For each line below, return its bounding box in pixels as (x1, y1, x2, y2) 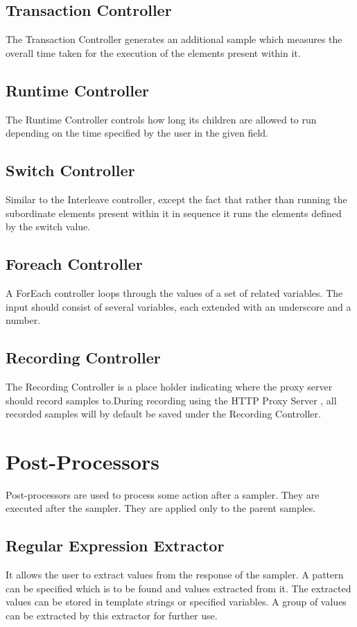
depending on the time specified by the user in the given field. (6, 126, 268, 140)
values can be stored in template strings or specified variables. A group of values (6, 594, 347, 609)
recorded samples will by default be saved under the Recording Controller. (6, 406, 321, 421)
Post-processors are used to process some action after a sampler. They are (6, 487, 320, 501)
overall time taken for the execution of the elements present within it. (6, 45, 301, 60)
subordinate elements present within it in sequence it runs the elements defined (6, 205, 342, 220)
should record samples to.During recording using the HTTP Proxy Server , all (6, 393, 337, 407)
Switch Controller (6, 160, 135, 181)
